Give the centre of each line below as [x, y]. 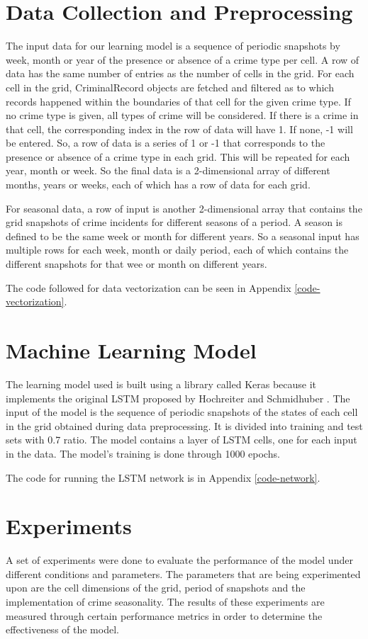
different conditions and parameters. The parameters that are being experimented [183, 573]
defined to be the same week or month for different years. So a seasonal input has [183, 236]
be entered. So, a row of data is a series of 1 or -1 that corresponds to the [166, 143]
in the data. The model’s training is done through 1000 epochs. [143, 453]
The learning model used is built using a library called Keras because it [161, 384]
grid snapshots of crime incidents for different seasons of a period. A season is [174, 222]
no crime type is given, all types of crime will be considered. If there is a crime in [182, 115]
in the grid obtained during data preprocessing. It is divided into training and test [184, 425]
